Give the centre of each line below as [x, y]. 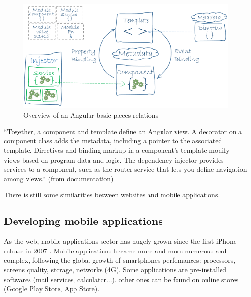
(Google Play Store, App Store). [52, 289]
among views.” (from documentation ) [59, 178]
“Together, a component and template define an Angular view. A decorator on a [123, 131]
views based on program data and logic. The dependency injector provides [114, 159]
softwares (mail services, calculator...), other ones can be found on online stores [121, 279]
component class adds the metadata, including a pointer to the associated [113, 141]
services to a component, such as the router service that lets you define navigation [125, 169]
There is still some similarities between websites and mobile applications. [112, 195]
